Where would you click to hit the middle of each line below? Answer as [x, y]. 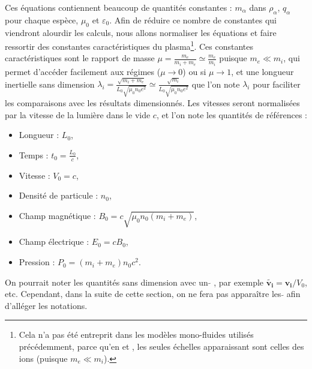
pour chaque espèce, [42, 19]
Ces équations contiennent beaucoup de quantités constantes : [118, 7]
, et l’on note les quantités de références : [232, 114]
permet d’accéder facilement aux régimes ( [83, 71]
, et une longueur [262, 71]
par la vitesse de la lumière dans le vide [78, 114]
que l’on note [216, 84]
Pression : [37, 262]
